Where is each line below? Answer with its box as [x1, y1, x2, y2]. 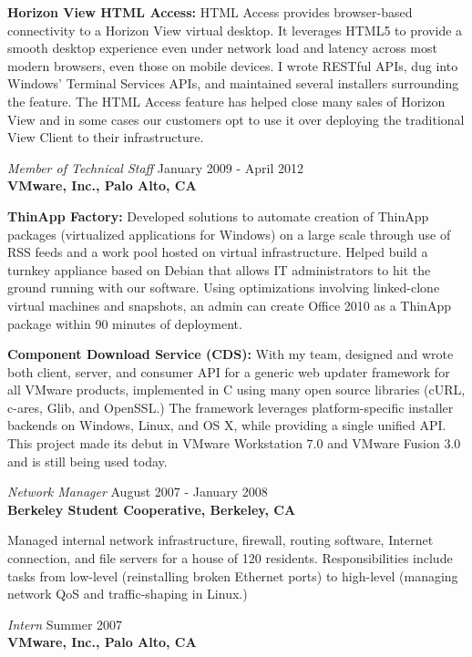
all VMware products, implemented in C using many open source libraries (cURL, [7, 380, 466, 399]
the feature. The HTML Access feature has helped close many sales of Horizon [7, 91, 446, 110]
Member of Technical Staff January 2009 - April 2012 [7, 158, 303, 177]
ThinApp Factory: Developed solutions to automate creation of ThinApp [7, 206, 429, 225]
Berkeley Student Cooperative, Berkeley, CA [7, 499, 296, 518]
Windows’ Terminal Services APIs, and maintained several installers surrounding [7, 74, 459, 93]
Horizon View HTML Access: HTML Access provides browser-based [7, 3, 413, 21]
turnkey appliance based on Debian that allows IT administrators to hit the [7, 260, 431, 279]
